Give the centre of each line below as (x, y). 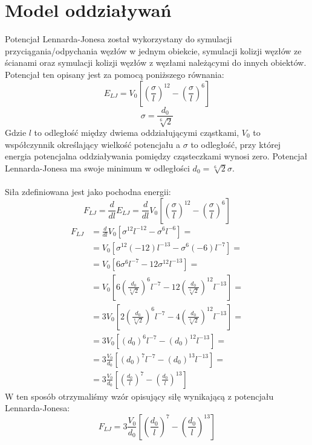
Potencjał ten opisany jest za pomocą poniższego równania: (115, 74)
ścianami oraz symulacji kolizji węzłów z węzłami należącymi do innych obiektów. (156, 62)
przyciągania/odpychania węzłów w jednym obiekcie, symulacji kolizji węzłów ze (153, 50)
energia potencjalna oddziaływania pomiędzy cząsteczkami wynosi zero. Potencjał (156, 156)
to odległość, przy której (236, 144)
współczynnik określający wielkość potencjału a (93, 144)
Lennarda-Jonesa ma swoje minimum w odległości (97, 168)
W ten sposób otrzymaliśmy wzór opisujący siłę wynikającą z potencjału (139, 396)
